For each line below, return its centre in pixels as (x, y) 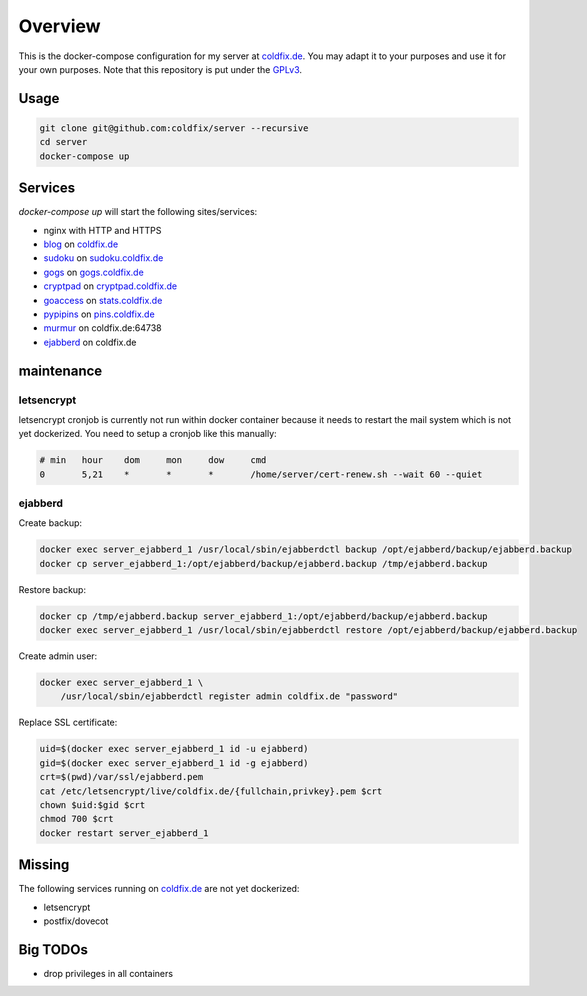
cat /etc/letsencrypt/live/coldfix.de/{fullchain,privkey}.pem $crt (211, 791)
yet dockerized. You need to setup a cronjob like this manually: (147, 434)
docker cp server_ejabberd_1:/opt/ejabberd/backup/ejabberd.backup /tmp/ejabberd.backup (264, 563)
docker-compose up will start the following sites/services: (138, 212)
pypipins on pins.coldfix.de (99, 314)
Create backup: (50, 523)
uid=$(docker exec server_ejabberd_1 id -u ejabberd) (174, 749)
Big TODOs (53, 949)
